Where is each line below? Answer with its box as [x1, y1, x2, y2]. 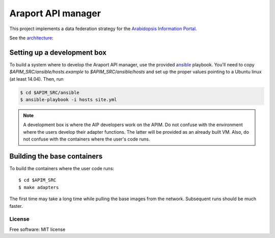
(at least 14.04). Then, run [9, 76, 64, 82]
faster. [9, 203, 23, 209]
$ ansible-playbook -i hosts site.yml [20, 97, 117, 102]
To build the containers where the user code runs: [9, 165, 115, 172]
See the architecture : [9, 35, 53, 41]
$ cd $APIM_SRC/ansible [20, 89, 80, 96]
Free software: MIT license [9, 226, 66, 232]
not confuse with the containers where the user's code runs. [23, 136, 150, 142]
